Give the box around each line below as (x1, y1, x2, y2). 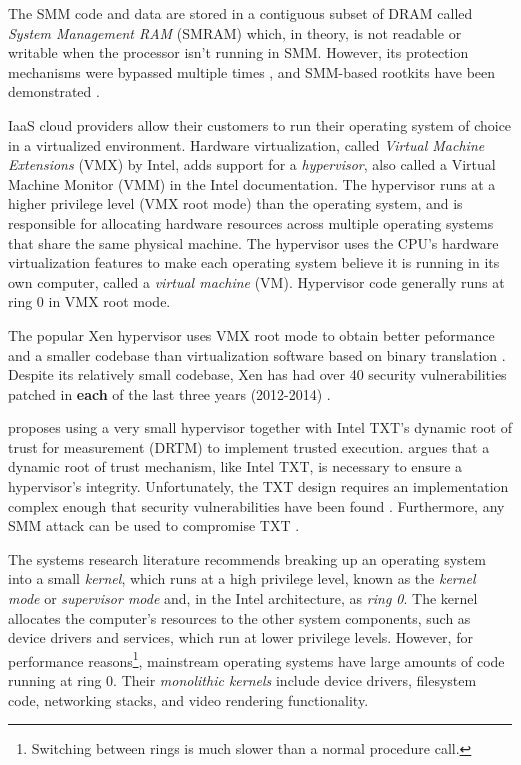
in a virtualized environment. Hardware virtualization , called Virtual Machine (8, 134, 485, 155)
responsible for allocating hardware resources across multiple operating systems (8, 212, 494, 233)
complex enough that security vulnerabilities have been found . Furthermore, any (8, 495, 505, 516)
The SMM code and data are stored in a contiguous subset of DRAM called (8, 3, 473, 23)
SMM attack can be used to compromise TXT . (8, 515, 300, 536)
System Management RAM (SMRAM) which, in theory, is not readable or (8, 22, 462, 43)
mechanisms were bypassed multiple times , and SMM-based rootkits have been (8, 61, 496, 82)
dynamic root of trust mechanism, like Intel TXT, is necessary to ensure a (8, 456, 463, 477)
